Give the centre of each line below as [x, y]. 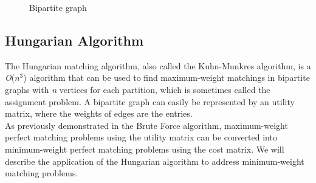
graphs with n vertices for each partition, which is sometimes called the [138, 89]
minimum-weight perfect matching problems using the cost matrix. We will [145, 149]
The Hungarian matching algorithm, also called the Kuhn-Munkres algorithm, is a [158, 65]
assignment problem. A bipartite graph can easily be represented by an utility [150, 101]
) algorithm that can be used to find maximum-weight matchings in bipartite [167, 78]
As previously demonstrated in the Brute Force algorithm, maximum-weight [146, 125]
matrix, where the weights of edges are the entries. [99, 113]
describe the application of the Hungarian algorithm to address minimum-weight [155, 161]
